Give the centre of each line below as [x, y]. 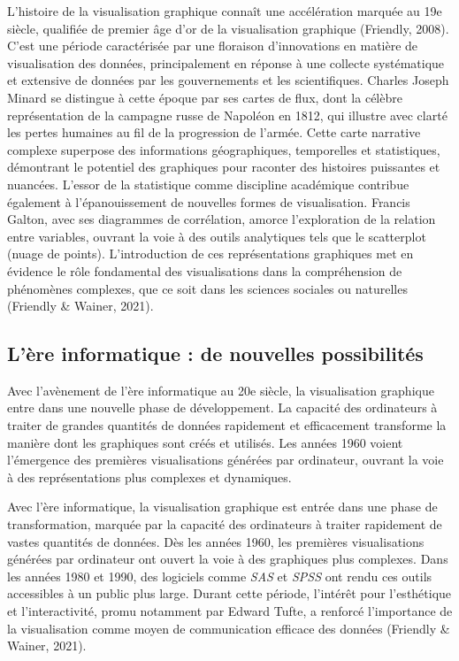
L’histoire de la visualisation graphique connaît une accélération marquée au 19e [225, 11]
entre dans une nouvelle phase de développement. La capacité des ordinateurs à [222, 407]
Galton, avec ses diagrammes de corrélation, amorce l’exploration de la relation [222, 219]
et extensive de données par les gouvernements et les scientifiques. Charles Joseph [228, 80]
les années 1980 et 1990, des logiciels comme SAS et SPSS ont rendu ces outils [220, 576]
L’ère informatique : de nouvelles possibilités [215, 354]
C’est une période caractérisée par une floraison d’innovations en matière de [213, 46]
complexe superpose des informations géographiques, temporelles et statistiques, [224, 149]
